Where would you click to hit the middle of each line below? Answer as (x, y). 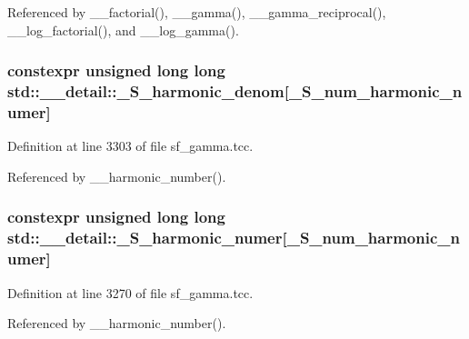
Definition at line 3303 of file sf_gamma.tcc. (130, 146)
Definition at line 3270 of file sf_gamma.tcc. (130, 292)
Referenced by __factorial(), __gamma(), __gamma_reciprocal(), (197, 12)
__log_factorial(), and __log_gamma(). (123, 30)
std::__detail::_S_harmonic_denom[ (148, 91)
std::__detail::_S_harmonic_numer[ (147, 238)
